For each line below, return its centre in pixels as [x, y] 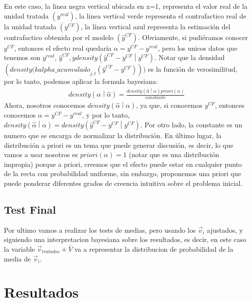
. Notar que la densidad [189, 57]
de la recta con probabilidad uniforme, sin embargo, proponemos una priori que [123, 173]
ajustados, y [225, 230]
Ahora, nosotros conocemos [45, 105]
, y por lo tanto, [106, 115]
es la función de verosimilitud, [193, 69]
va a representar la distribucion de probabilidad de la [154, 249]
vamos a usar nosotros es [41, 154]
